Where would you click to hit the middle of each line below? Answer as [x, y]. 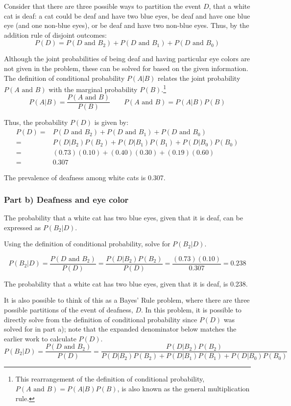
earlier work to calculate [40, 338]
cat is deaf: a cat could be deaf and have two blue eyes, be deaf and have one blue [127, 15]
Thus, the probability [36, 122]
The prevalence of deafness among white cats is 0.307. [85, 178]
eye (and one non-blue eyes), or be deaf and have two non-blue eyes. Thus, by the [127, 25]
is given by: [111, 122]
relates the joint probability [199, 78]
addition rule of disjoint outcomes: [55, 35]
